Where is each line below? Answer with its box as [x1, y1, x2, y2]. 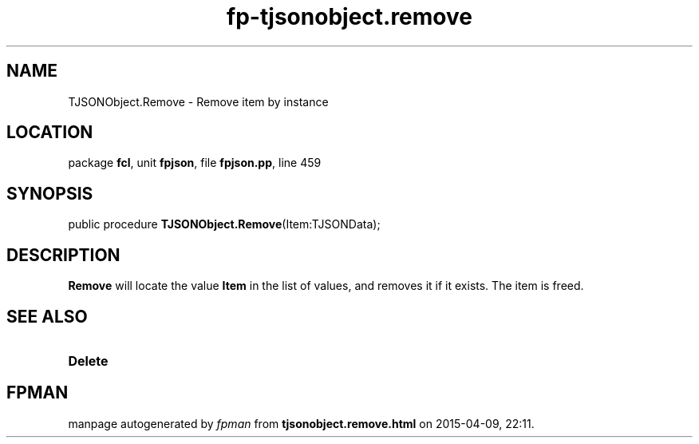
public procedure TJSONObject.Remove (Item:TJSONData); [68, 217, 381, 232]
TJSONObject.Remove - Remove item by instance [68, 94, 329, 109]
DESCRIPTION [6, 244, 120, 265]
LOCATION [6, 122, 93, 143]
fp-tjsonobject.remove [227, 3, 472, 30]
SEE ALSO [6, 306, 88, 327]
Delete [68, 352, 109, 369]
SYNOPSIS [6, 183, 93, 204]
